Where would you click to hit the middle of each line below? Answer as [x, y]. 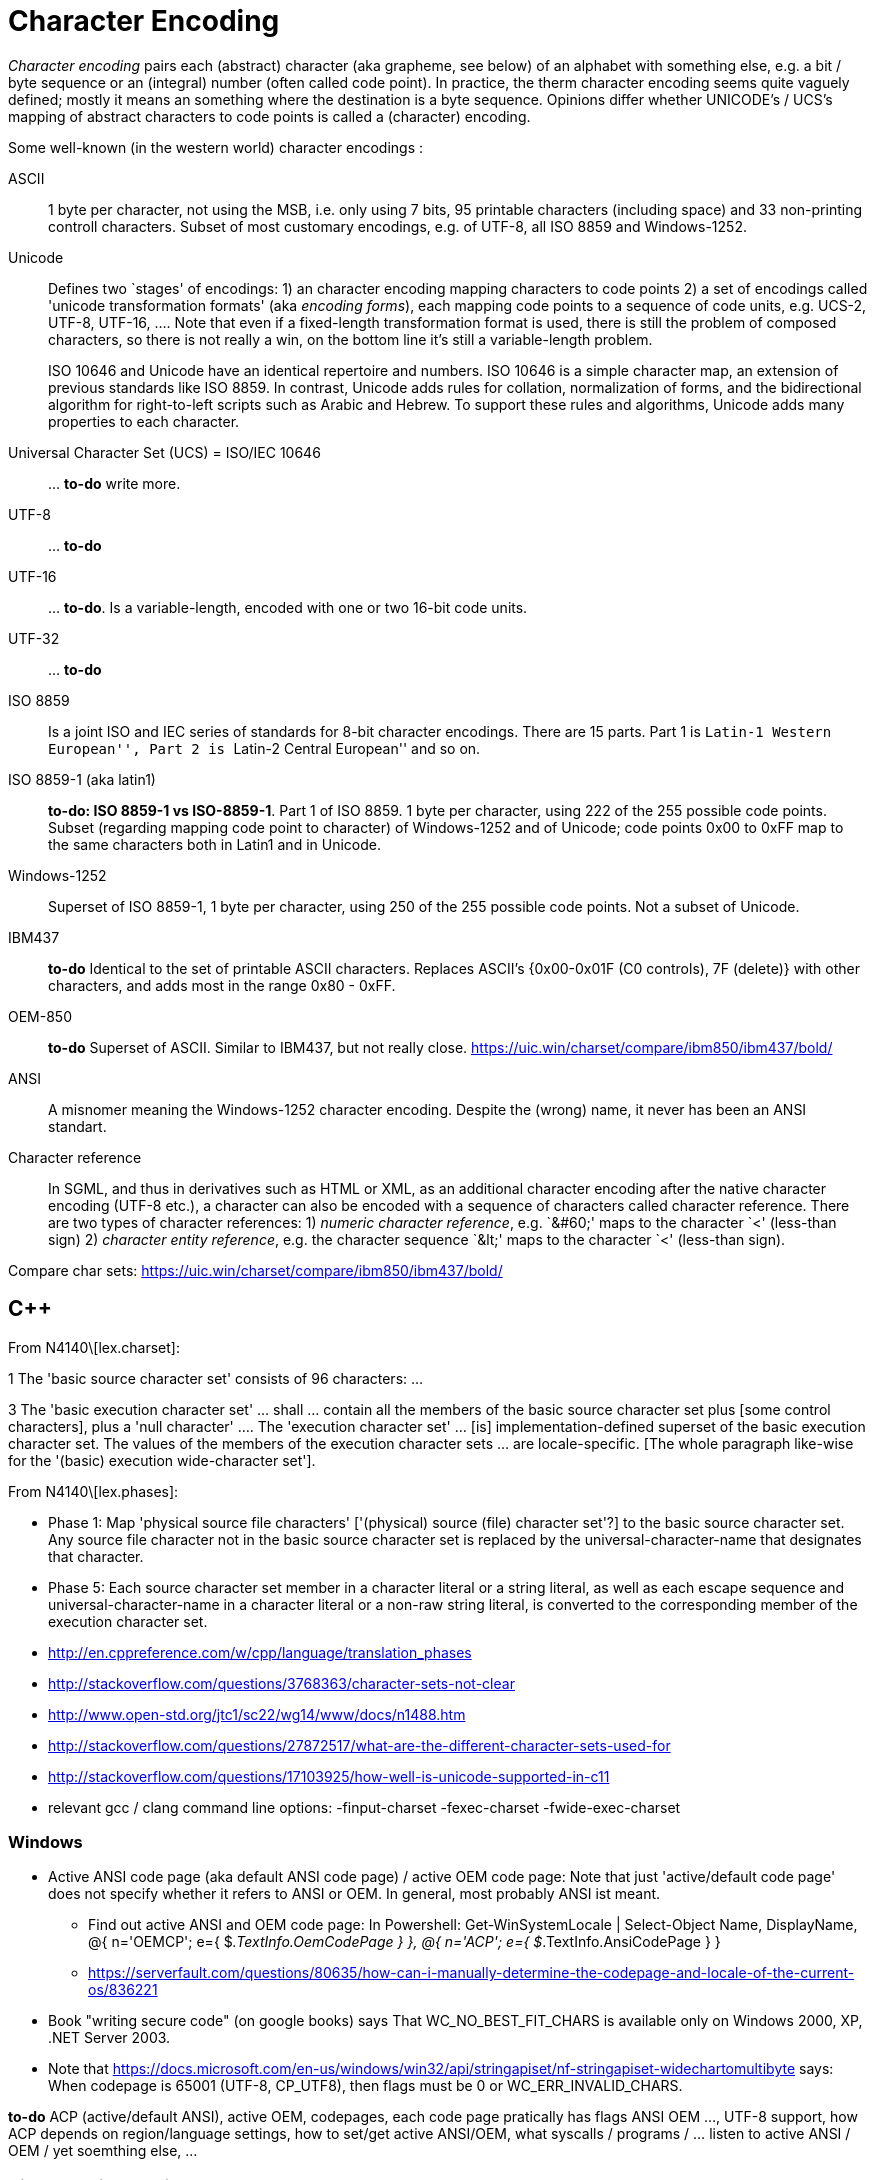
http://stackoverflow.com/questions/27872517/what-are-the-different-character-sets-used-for [359, 1745]
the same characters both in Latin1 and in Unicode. [214, 844]
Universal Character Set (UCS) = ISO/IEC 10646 [164, 452]
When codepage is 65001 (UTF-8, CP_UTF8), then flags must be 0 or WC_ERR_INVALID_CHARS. [365, 2086]
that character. [96, 1556]
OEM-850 [40, 1016]
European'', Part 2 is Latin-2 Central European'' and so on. [264, 748]
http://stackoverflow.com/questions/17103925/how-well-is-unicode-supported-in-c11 [329, 1776]
